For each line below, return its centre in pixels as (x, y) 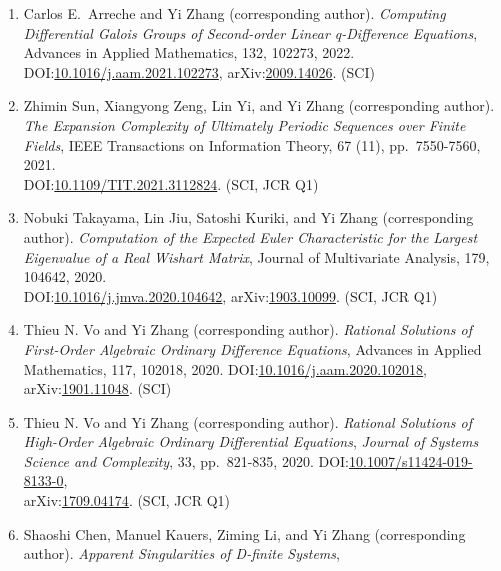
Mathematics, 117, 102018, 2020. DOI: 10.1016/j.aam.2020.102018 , (225, 368)
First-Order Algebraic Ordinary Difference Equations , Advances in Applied (252, 348)
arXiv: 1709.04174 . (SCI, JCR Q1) (126, 500)
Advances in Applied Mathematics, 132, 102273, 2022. (189, 52)
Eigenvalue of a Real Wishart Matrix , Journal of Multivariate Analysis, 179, (256, 256)
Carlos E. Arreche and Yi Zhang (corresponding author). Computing (234, 13)
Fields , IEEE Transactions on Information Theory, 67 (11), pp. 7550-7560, (252, 144)
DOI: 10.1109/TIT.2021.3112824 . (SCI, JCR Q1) (171, 183)
